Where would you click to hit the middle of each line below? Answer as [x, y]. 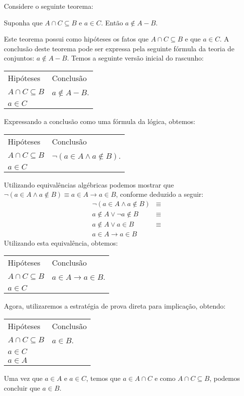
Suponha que [23, 22]
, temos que [103, 378]
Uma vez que [23, 378]
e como [165, 378]
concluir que [22, 387]
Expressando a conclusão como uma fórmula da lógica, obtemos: [100, 121]
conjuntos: [19, 58]
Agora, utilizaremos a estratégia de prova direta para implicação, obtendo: [115, 306]
